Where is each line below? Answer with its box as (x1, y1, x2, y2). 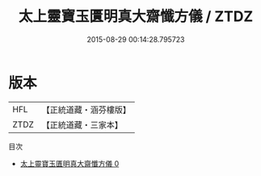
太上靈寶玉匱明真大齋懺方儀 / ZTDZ (18, 7, 254, 26)
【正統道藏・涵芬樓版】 (41, 104, 132, 115)
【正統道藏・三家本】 (41, 119, 124, 130)
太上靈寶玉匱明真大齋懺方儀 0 (19, 158, 120, 168)
